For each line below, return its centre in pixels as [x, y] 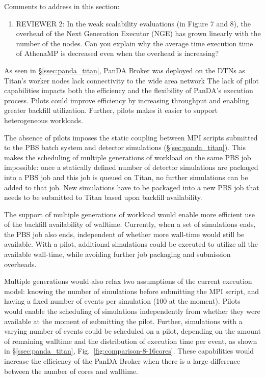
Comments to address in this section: [62, 6]
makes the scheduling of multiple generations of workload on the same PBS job [128, 157]
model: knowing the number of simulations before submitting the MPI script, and [131, 291]
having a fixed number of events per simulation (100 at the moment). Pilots [122, 301]
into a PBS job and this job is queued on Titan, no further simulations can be [126, 177]
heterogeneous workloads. [44, 120]
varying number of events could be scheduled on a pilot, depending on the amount [132, 331]
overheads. [20, 264]
